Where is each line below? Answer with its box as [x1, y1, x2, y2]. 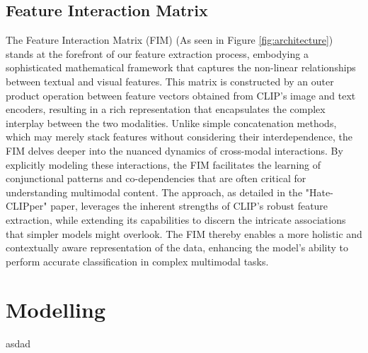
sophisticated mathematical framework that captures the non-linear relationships [6, 60, 356, 75]
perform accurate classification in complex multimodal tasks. [6, 253, 269, 268]
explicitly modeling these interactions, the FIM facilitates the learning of [6, 157, 321, 172]
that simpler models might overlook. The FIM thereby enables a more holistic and [6, 226, 362, 241]
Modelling [6, 295, 106, 324]
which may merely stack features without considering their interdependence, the [6, 129, 353, 144]
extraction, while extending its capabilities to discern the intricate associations [6, 212, 346, 227]
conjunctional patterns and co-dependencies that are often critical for [6, 171, 306, 186]
